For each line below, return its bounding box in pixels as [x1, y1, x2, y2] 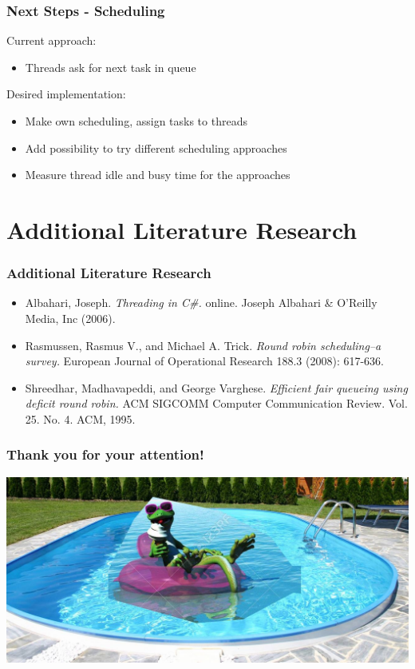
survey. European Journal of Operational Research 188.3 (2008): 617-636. [25, 352, 385, 369]
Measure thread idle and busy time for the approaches [25, 166, 290, 183]
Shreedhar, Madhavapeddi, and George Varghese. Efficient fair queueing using [25, 379, 408, 396]
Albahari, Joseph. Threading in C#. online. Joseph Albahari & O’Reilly [25, 294, 377, 311]
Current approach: [6, 32, 97, 49]
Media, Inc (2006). [25, 309, 116, 326]
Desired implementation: [6, 86, 126, 102]
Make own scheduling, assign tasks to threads [25, 113, 247, 129]
